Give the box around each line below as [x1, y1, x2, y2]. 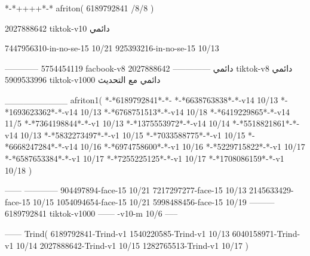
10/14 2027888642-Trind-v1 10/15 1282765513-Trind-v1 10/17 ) [16, 239, 249, 251]
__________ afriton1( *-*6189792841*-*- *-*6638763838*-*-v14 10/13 [5, 93, 278, 106]
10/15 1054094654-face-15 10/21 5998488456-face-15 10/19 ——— [33, 195, 275, 208]
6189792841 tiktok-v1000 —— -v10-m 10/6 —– [5, 207, 178, 220]
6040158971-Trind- [232, 227, 300, 239]
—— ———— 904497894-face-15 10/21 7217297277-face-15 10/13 [5, 184, 247, 196]
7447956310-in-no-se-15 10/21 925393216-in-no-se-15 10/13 [5, 42, 219, 54]
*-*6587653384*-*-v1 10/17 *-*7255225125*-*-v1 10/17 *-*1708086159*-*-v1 [5, 152, 284, 164]
